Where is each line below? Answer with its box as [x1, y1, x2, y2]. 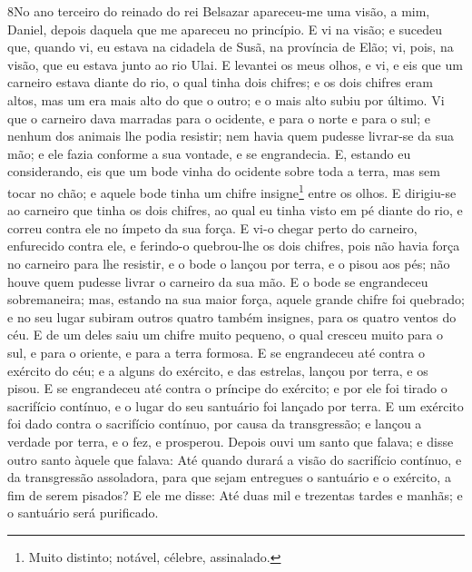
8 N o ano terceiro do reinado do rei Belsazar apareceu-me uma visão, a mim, [7, 2, 430, 20]
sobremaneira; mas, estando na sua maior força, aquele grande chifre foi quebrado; [7, 290, 465, 309]
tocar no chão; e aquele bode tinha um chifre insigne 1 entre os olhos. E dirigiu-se [7, 180, 457, 202]
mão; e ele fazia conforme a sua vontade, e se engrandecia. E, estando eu [7, 143, 411, 163]
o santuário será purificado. [7, 503, 159, 522]
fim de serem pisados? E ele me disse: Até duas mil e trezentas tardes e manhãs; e [7, 485, 463, 504]
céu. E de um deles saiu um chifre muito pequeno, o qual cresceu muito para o [7, 325, 444, 344]
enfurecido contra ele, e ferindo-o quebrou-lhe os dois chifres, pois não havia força [7, 236, 460, 255]
